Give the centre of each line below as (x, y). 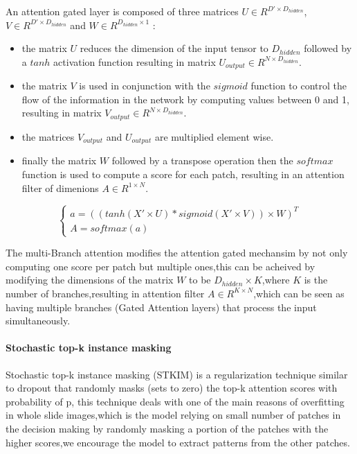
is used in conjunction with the (145, 86)
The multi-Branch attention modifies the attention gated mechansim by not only (177, 253)
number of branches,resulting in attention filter (105, 293)
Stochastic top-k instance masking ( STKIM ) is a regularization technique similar (177, 374)
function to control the (299, 86)
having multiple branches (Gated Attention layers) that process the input (161, 307)
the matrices (48, 136)
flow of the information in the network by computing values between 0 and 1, (185, 99)
